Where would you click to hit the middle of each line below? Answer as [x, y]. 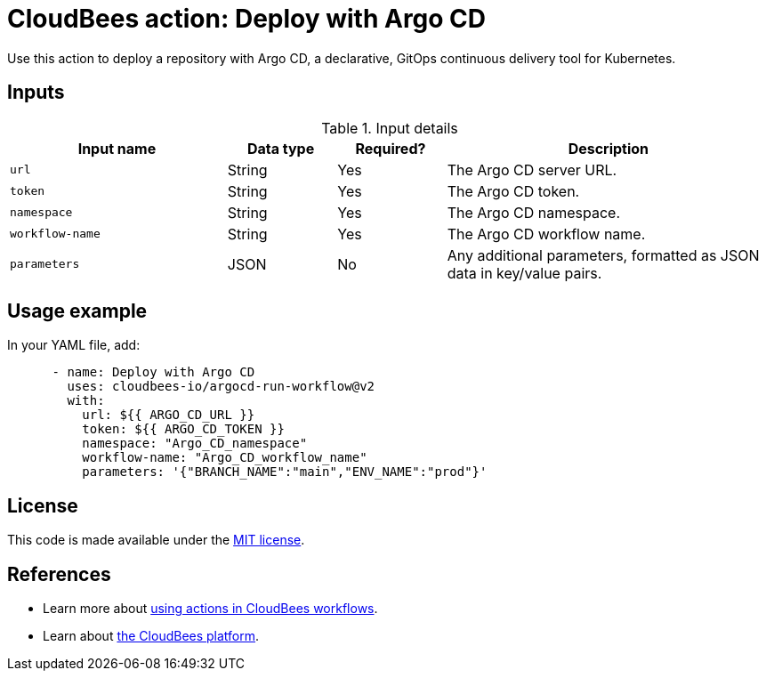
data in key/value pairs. [524, 273]
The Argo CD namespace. [533, 212]
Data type [281, 148]
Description [609, 148]
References [59, 574]
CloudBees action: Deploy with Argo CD [247, 19]
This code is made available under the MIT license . [156, 540]
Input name [117, 148]
